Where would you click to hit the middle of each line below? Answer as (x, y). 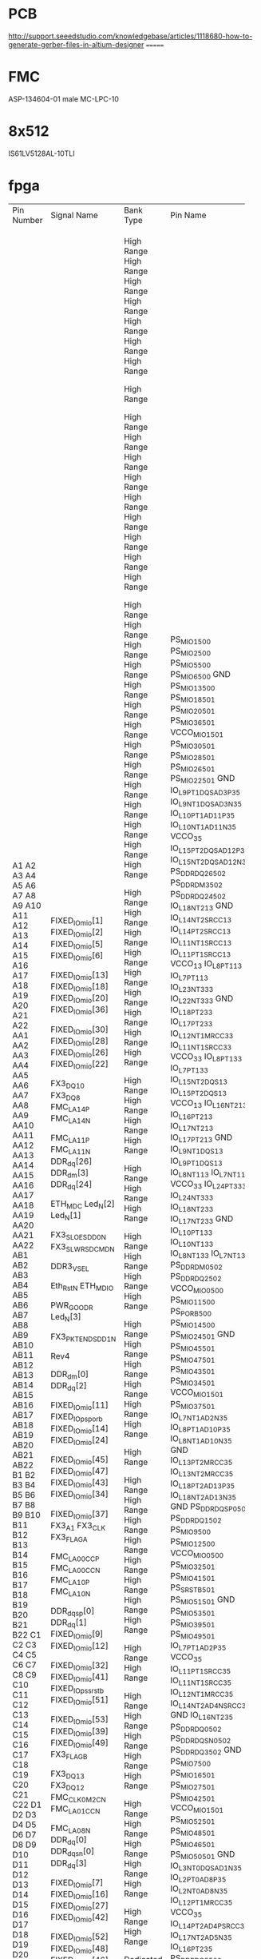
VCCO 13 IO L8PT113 (206, 965)
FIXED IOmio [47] (80, 1472)
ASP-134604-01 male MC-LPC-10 (64, 99)
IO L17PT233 (192, 1022)
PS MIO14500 (193, 1324)
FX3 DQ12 (68, 1786)
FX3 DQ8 (65, 1096)
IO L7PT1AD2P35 (198, 1646)
